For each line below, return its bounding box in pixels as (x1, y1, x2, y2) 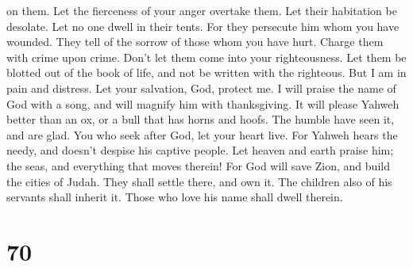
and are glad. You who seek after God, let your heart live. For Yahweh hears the (6, 126, 398, 143)
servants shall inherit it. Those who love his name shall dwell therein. (6, 189, 343, 205)
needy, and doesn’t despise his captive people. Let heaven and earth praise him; (6, 142, 394, 158)
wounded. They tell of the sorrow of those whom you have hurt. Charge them (6, 33, 384, 50)
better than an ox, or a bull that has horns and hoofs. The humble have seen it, (6, 111, 395, 128)
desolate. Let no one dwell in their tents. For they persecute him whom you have (6, 17, 399, 34)
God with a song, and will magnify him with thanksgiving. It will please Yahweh (6, 95, 399, 112)
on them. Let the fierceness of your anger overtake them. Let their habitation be (6, 2, 397, 18)
